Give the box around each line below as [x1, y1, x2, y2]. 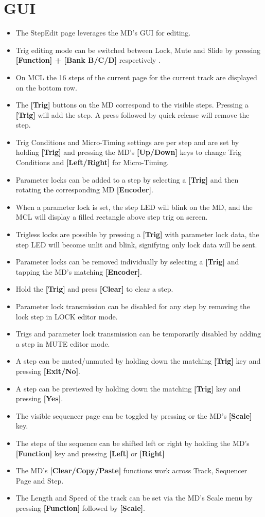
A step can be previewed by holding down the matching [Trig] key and [15, 383, 241, 394]
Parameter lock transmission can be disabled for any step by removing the [15, 301, 250, 311]
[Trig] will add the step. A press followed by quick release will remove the [15, 109, 250, 120]
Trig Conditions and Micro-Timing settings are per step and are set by [15, 136, 239, 147]
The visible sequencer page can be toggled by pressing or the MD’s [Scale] [15, 410, 252, 421]
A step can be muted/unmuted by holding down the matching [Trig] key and [15, 355, 261, 366]
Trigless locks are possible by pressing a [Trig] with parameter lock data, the [15, 229, 259, 240]
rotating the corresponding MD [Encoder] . [15, 184, 153, 195]
